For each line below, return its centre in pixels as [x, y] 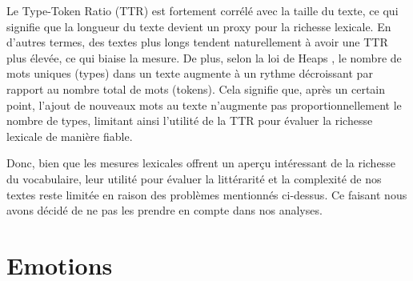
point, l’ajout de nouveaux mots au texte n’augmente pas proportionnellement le [204, 104]
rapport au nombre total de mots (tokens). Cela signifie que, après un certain [196, 88]
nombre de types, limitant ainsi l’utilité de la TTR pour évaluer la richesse [190, 120]
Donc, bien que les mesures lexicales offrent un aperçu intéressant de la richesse [201, 163]
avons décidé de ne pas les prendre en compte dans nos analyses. [164, 210]
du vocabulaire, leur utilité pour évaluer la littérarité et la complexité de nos [194, 178]
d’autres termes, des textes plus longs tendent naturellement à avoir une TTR [197, 42]
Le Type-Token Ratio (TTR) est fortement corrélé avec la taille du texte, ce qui [202, 10]
